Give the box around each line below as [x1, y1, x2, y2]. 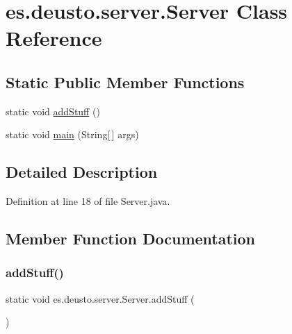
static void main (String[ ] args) [6, 127, 139, 142]
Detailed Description [6, 161, 158, 183]
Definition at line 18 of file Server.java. [6, 194, 170, 208]
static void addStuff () [6, 103, 100, 118]
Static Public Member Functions [6, 71, 245, 92]
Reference [6, 24, 102, 52]
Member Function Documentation [6, 228, 256, 249]
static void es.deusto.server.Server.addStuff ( [6, 291, 195, 306]
